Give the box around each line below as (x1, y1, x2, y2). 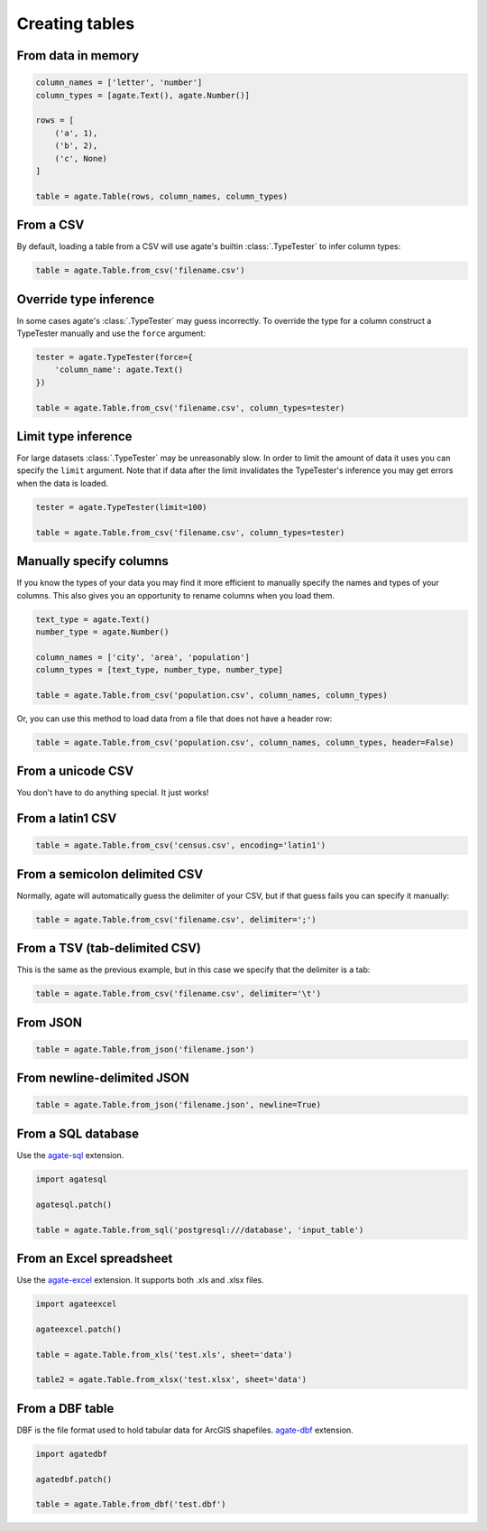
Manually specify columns (16, 553, 169, 569)
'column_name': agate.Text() (54, 365, 184, 375)
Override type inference (16, 292, 155, 307)
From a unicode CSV (16, 764, 134, 779)
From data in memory (16, 48, 140, 63)
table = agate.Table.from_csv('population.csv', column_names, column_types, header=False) (35, 737, 455, 747)
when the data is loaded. (16, 478, 108, 488)
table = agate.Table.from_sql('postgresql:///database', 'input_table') (35, 1224, 364, 1235)
